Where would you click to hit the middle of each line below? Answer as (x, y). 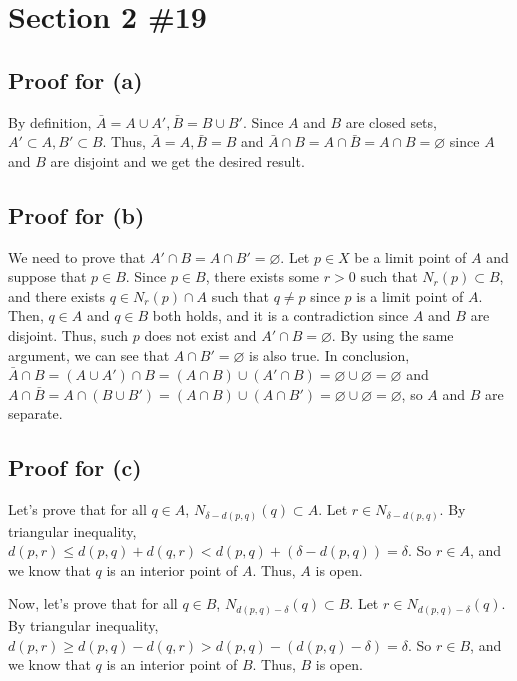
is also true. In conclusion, (329, 354)
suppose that (47, 276)
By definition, (50, 121)
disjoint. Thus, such (68, 334)
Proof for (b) (76, 214)
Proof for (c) (75, 467)
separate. (35, 413)
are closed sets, (391, 121)
